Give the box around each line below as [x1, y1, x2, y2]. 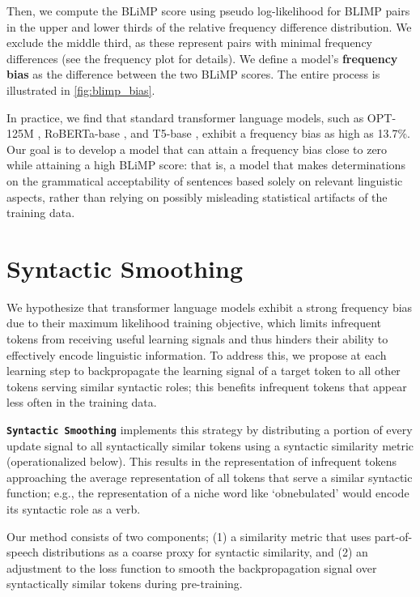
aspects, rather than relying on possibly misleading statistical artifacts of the [6, 188, 388, 205]
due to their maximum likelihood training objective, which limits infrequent [6, 314, 382, 331]
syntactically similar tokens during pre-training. [6, 575, 243, 592]
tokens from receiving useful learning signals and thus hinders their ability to [6, 330, 388, 348]
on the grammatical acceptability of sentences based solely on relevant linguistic [6, 172, 403, 189]
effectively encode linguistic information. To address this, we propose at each [6, 346, 387, 363]
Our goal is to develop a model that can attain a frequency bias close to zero [6, 140, 388, 157]
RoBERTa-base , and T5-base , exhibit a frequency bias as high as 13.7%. [45, 125, 410, 142]
